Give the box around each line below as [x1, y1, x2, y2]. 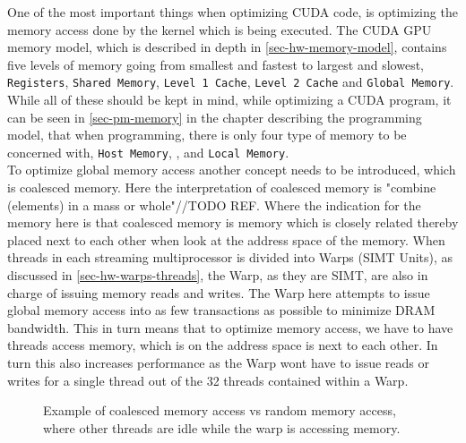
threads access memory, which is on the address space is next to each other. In [7, 336, 438, 354]
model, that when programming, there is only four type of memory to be [7, 125, 407, 144]
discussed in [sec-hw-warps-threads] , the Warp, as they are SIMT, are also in [7, 266, 428, 285]
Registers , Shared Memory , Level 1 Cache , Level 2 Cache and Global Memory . [7, 72, 454, 91]
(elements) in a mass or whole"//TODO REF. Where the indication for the [7, 195, 421, 214]
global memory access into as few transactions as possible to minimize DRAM [7, 301, 436, 319]
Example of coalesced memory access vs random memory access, [43, 401, 396, 420]
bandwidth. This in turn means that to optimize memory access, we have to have [7, 318, 453, 337]
